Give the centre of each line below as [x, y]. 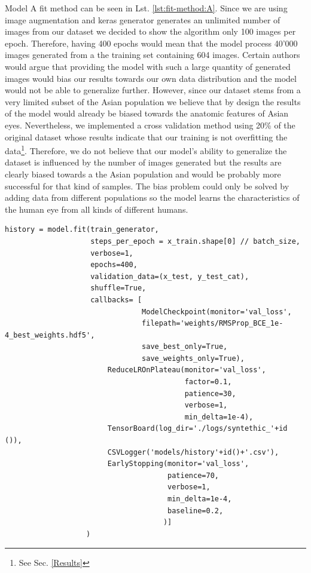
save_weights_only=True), [193, 358]
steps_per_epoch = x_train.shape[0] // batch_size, [195, 241]
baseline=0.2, [196, 511]
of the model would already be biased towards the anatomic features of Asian [147, 113]
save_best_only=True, [185, 347]
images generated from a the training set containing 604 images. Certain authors [153, 55]
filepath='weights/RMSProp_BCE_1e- [213, 324]
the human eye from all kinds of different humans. [97, 209]
